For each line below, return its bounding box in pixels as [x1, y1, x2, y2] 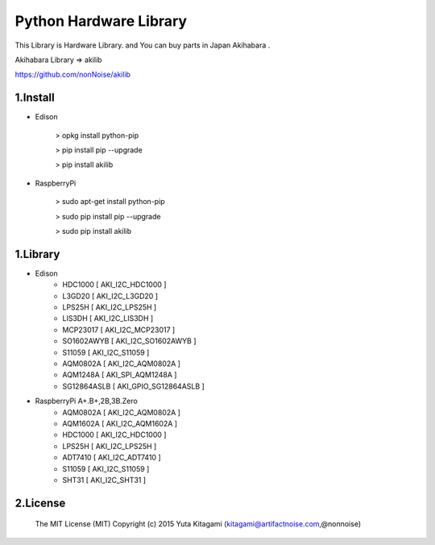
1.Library [14, 247, 60, 261]
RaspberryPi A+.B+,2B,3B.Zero [35, 396, 139, 406]
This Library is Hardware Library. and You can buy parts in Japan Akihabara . [14, 40, 271, 50]
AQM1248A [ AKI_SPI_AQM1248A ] [62, 370, 177, 380]
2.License [14, 496, 66, 510]
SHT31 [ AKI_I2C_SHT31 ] [62, 475, 147, 485]
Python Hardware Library [14, 12, 188, 30]
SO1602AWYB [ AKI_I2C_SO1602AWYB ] [62, 336, 197, 346]
